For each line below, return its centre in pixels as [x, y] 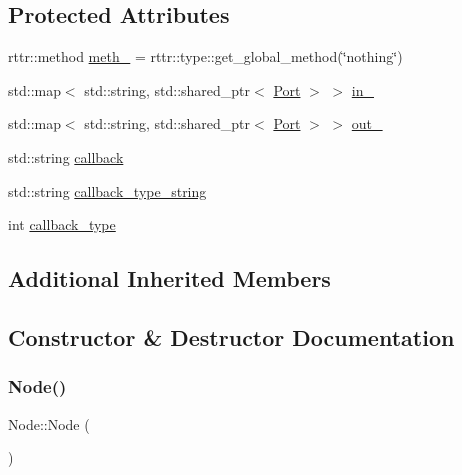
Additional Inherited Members [169, 278]
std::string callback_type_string [107, 190]
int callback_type [62, 224]
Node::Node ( [49, 423]
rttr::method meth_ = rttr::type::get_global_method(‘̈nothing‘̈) [205, 56]
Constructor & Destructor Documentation [231, 336]
